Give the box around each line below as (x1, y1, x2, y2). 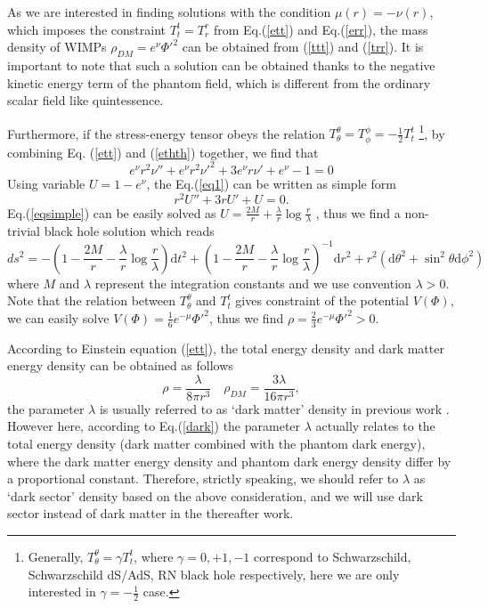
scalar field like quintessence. (7, 91, 164, 109)
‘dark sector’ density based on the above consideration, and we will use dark (7, 486, 423, 505)
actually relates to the (315, 417, 435, 435)
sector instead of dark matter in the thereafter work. (7, 504, 294, 523)
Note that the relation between (7, 291, 176, 310)
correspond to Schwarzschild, (253, 547, 411, 565)
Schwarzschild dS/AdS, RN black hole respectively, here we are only (28, 564, 400, 583)
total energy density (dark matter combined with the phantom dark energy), (7, 434, 426, 452)
